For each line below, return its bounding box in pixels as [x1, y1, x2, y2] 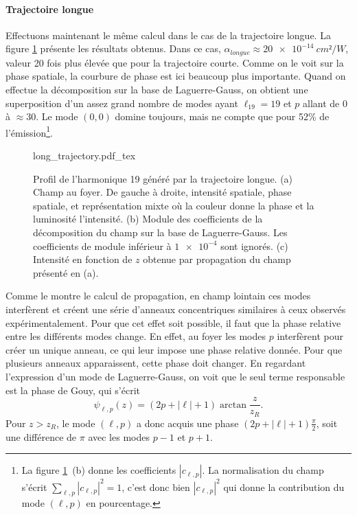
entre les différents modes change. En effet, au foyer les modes [5, 329, 266, 343]
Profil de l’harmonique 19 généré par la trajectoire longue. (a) [33, 171, 293, 185]
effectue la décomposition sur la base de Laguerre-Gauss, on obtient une [5, 82, 308, 97]
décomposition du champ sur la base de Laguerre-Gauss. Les [33, 225, 288, 240]
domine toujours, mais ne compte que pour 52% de [115, 109, 330, 124]
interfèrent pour [277, 329, 343, 343]
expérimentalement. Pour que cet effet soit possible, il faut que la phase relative [5, 315, 341, 330]
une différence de [5, 429, 77, 444]
